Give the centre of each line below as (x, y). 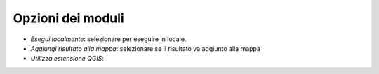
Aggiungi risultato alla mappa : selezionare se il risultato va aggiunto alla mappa (146, 48)
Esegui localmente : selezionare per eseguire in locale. (108, 39)
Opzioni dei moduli (68, 18)
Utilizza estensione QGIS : (67, 59)
